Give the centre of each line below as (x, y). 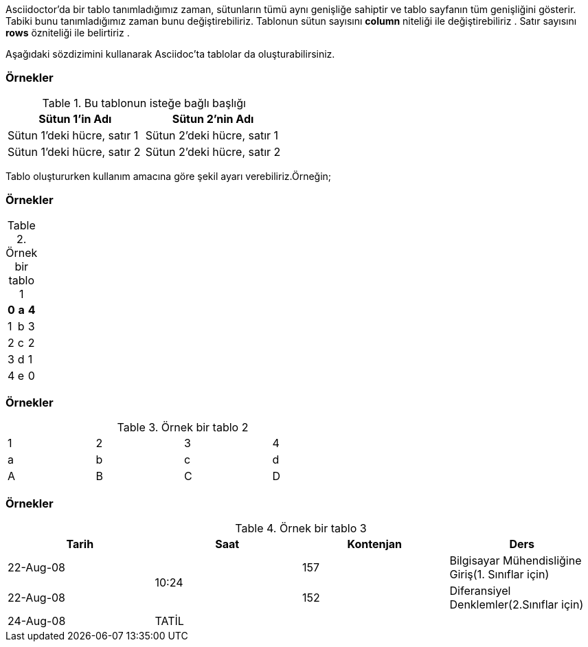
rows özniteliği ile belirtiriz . (68, 33)
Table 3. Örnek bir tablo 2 (183, 428)
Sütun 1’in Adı (75, 118)
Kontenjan (374, 544)
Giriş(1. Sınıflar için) (499, 574)
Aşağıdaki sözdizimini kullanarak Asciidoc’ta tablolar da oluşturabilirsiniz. (170, 54)
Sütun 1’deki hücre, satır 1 (73, 135)
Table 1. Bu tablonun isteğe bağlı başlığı (144, 103)
